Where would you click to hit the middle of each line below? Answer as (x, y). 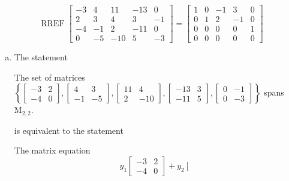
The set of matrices (49, 77)
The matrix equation (52, 150)
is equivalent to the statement (69, 130)
